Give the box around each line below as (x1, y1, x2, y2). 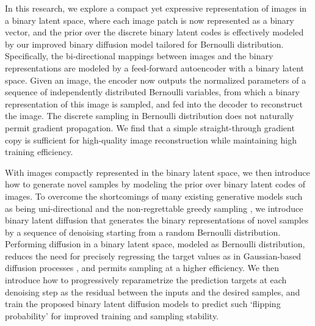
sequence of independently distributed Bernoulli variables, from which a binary (5, 85, 300, 98)
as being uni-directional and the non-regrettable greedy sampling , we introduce (5, 201, 303, 214)
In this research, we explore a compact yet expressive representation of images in (5, 2, 307, 14)
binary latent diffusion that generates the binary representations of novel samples (5, 214, 309, 226)
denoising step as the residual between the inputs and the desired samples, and (5, 285, 300, 298)
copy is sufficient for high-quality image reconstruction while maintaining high (5, 133, 297, 146)
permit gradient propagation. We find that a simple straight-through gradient (5, 121, 295, 134)
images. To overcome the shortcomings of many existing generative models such (5, 189, 303, 202)
